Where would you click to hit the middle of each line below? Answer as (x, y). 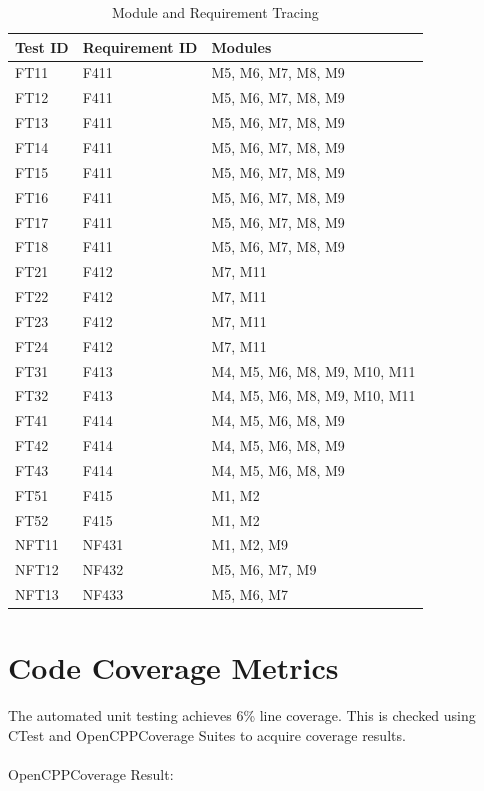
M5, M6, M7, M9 (264, 569)
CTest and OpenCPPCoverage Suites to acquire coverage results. (207, 734)
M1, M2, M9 (250, 544)
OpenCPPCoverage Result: (91, 774)
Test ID (42, 46)
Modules (241, 46)
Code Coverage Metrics (173, 667)
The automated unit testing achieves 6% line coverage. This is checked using (242, 715)
